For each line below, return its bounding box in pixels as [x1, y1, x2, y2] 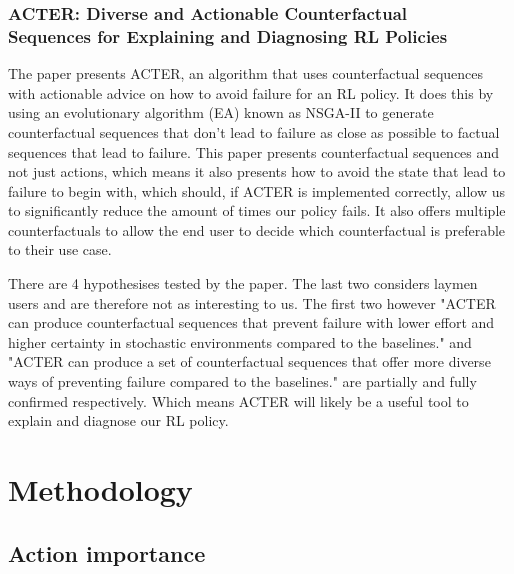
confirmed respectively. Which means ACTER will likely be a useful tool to [8, 390, 469, 411]
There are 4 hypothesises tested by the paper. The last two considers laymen [8, 273, 478, 294]
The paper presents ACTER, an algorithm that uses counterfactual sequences [8, 63, 484, 84]
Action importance [8, 537, 206, 568]
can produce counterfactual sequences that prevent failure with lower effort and [8, 312, 495, 333]
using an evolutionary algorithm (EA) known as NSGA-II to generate [8, 102, 434, 123]
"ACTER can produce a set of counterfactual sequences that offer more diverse [8, 351, 491, 372]
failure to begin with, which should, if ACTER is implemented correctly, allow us [8, 180, 505, 201]
